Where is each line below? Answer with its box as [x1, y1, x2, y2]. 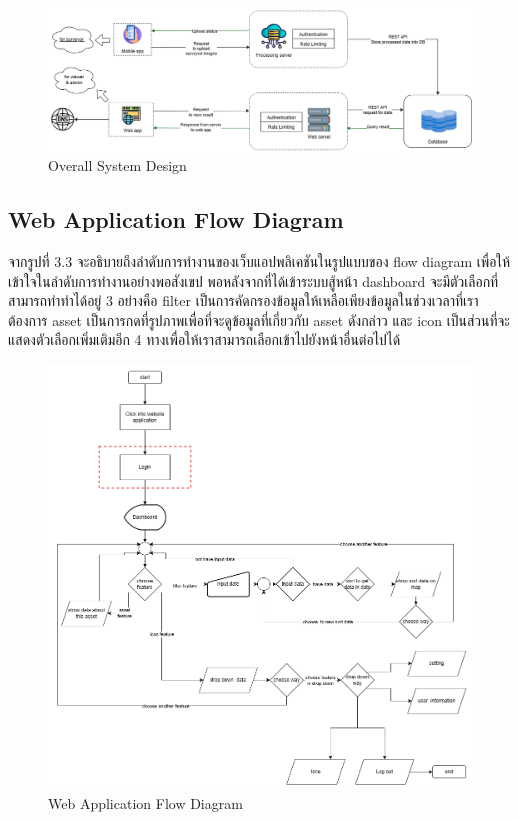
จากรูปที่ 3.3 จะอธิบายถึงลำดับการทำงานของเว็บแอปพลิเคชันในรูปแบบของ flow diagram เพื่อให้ [8, 251, 511, 272]
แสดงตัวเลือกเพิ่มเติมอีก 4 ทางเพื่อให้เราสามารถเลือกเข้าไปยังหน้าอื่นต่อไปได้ [8, 329, 401, 350]
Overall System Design [48, 155, 187, 176]
